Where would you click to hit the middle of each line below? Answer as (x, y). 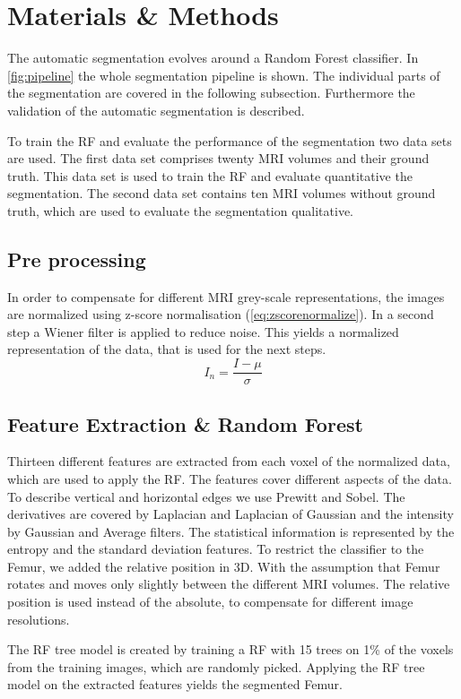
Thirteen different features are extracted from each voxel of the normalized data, (229, 461)
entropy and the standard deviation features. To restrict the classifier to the (216, 549)
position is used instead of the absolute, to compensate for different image (210, 602)
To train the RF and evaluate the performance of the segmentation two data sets (230, 140)
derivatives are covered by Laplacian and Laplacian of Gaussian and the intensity (230, 514)
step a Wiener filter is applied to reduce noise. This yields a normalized (203, 331)
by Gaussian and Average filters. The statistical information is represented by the (231, 531)
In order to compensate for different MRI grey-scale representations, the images (226, 296)
